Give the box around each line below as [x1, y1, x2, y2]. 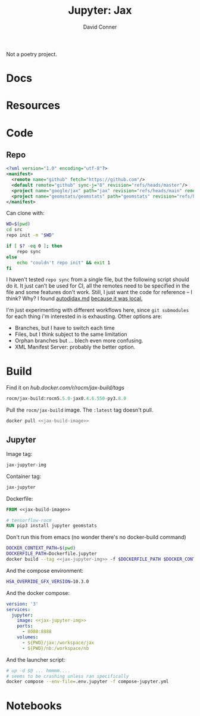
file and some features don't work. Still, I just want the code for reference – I [6, 289, 192, 296]
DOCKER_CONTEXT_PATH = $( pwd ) [6, 545, 76, 551]
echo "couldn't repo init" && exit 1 [17, 260, 111, 266]
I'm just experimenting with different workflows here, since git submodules [6, 307, 189, 314]
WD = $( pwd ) [6, 221, 31, 227]
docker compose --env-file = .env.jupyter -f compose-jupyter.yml [6, 678, 169, 685]
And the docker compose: [6, 589, 70, 597]
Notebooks [6, 699, 62, 712]
